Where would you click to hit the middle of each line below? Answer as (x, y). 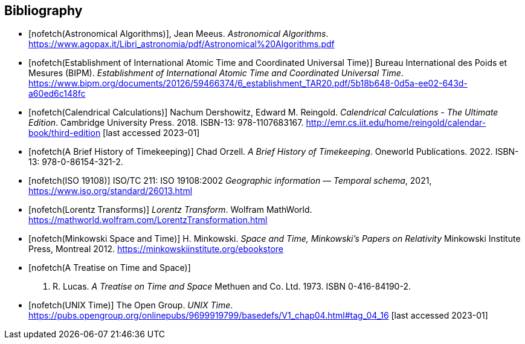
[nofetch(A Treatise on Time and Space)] (110, 268)
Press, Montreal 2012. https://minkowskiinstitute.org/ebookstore (156, 249)
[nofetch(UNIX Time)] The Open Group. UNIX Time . (131, 305)
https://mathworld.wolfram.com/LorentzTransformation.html (148, 220)
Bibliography (43, 11)
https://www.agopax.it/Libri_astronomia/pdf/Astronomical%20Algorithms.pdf (182, 44)
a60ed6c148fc (57, 94)
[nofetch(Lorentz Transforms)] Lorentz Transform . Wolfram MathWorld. (170, 210)
